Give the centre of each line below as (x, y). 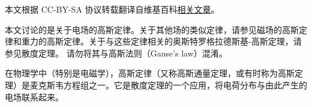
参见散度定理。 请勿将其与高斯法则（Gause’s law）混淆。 (116, 53)
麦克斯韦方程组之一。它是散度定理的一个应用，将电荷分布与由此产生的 (168, 84)
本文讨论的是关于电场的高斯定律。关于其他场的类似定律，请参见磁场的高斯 (152, 29)
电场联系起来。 (34, 96)
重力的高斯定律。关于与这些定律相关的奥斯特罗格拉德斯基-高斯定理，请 (161, 41)
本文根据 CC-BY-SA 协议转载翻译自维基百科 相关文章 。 (112, 9)
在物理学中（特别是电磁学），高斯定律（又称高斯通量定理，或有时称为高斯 (150, 73)
